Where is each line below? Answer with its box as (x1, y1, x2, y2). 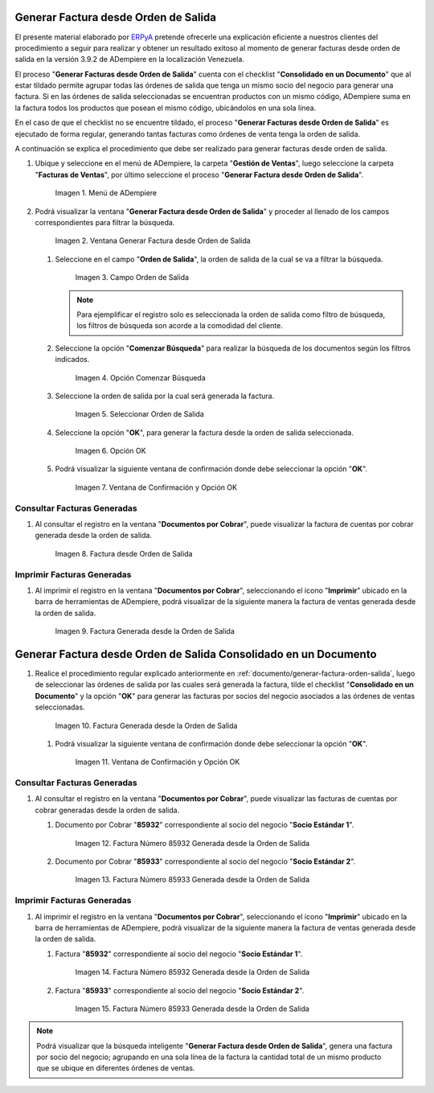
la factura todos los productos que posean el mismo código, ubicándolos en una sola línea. (14, 103, 317, 113)
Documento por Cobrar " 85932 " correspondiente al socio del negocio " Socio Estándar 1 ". (55, 820, 354, 830)
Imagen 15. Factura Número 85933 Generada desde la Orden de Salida (75, 1004, 309, 1013)
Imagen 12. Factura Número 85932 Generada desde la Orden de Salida (75, 838, 310, 848)
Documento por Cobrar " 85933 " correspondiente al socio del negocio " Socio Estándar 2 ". (55, 857, 356, 866)
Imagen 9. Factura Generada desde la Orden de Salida (55, 627, 235, 636)
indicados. (55, 355, 90, 364)
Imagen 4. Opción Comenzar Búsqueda (75, 372, 207, 382)
